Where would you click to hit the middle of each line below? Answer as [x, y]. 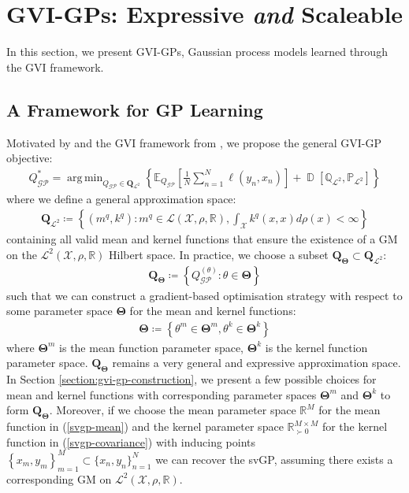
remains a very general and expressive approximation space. [257, 363]
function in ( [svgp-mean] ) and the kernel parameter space [145, 426]
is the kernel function [316, 347]
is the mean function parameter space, [152, 347]
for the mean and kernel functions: [213, 311]
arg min [85, 178]
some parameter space [59, 311]
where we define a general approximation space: [121, 199]
